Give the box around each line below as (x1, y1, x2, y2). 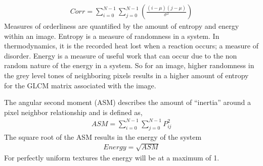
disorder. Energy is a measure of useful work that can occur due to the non (4, 50, 237, 61)
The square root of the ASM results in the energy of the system (4, 131, 202, 142)
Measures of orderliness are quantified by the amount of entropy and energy (4, 21, 239, 31)
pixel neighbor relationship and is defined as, (4, 106, 143, 117)
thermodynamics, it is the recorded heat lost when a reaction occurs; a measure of (4, 40, 259, 51)
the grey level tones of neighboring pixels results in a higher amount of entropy (4, 70, 249, 80)
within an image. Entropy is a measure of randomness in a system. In (4, 30, 220, 41)
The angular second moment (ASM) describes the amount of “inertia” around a (4, 97, 251, 107)
